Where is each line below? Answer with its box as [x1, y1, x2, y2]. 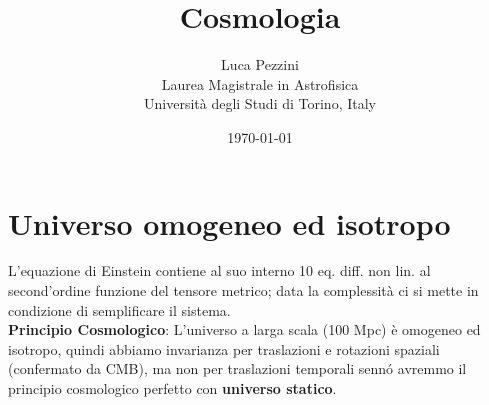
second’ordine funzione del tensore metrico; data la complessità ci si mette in [8, 280, 479, 301]
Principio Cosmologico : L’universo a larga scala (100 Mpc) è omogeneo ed [8, 319, 481, 340]
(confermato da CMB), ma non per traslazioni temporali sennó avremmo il [8, 358, 467, 379]
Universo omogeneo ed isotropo [8, 202, 451, 243]
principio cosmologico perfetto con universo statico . [8, 378, 337, 398]
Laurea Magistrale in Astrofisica [161, 73, 359, 94]
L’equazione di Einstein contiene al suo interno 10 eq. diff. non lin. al [8, 260, 431, 281]
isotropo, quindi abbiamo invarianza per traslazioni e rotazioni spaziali [8, 338, 440, 359]
